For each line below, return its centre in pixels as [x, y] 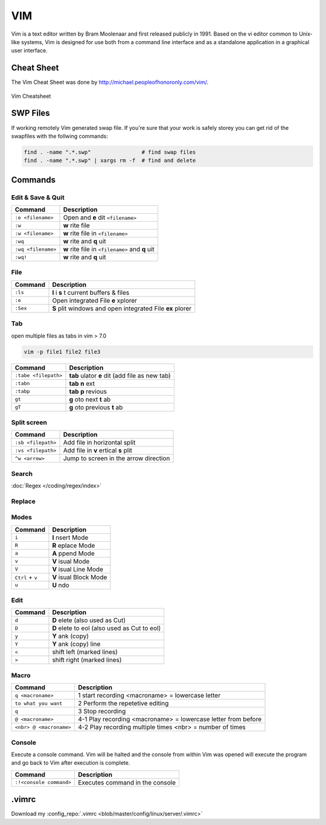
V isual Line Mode [78, 569]
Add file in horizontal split [99, 443]
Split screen [29, 422]
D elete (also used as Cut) [89, 620]
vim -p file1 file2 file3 [62, 352]
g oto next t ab [90, 399]
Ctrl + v [26, 577]
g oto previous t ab [96, 407]
